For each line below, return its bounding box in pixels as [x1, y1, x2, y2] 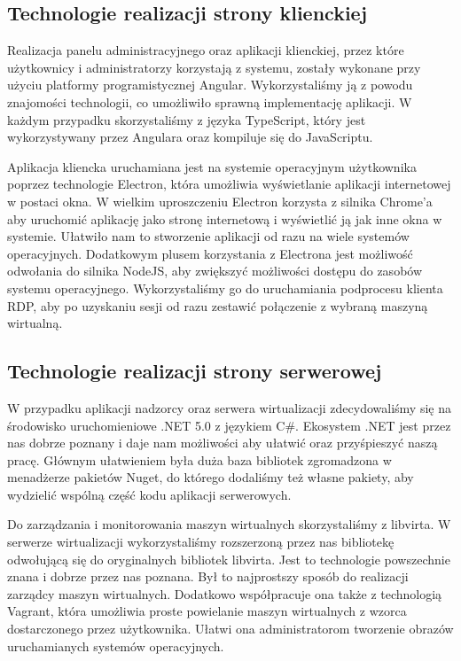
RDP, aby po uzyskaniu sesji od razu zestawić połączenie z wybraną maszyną [7, 296, 428, 315]
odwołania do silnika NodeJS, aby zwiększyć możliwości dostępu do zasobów [7, 261, 423, 280]
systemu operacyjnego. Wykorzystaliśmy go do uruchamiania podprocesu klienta [7, 278, 443, 297]
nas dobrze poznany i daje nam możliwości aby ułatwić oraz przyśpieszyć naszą [7, 433, 438, 452]
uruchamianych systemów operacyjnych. [7, 636, 224, 655]
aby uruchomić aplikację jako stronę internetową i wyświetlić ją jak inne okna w [7, 209, 442, 228]
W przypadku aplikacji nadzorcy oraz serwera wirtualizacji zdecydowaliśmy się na [7, 398, 451, 416]
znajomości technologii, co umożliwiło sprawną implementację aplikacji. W [7, 92, 412, 111]
